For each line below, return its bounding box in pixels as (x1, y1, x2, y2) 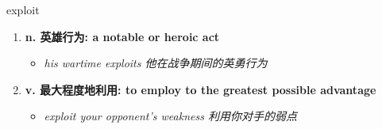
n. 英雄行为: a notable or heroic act (25, 28, 220, 44)
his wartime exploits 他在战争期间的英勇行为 (44, 55, 268, 71)
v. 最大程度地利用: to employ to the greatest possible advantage (25, 81, 376, 97)
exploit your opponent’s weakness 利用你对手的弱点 (44, 108, 297, 124)
